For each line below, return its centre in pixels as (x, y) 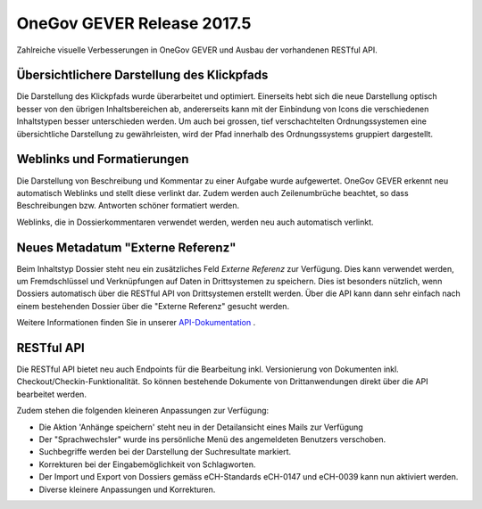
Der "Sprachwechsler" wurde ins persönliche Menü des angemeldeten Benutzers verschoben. (212, 439)
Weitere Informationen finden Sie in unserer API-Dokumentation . (136, 323)
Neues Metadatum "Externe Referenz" (126, 247)
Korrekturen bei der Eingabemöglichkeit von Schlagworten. (147, 464)
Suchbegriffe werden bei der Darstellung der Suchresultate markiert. (165, 452)
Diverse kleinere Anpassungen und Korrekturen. (127, 489)
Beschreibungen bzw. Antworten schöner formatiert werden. (128, 206)
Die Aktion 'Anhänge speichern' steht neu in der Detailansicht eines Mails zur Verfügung (201, 427)
